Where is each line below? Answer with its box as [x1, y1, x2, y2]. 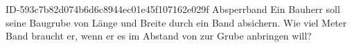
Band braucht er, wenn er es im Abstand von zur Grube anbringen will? [6, 29, 312, 43]
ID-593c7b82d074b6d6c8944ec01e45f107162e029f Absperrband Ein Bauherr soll [6, 2, 340, 16]
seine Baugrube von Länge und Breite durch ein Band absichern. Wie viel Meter [6, 15, 347, 29]
